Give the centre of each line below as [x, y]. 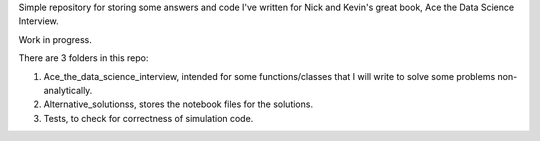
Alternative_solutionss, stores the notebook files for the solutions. [178, 104]
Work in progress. [55, 39]
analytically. [68, 90]
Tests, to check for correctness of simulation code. [148, 118]
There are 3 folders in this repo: [83, 58]
